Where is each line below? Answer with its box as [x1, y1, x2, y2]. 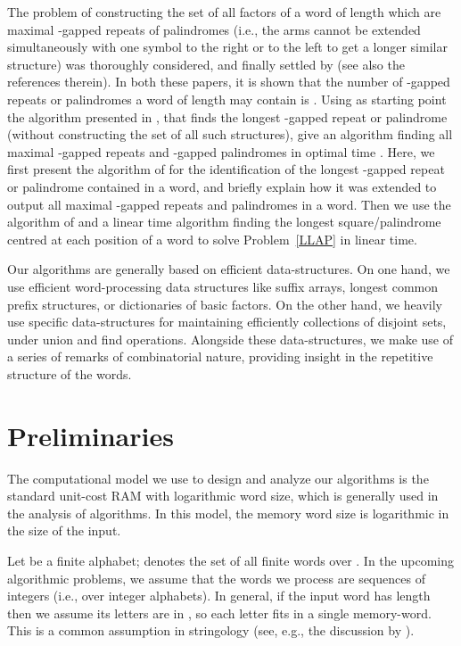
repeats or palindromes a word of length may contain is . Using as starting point [7, 89, 447, 108]
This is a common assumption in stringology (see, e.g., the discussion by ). [7, 621, 415, 640]
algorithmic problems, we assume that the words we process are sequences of [7, 568, 425, 587]
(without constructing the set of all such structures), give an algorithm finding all [7, 125, 453, 144]
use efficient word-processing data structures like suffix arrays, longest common [7, 277, 439, 295]
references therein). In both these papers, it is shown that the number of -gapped [7, 72, 450, 91]
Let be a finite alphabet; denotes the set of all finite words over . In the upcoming [7, 551, 454, 569]
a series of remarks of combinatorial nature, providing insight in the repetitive [7, 347, 433, 366]
